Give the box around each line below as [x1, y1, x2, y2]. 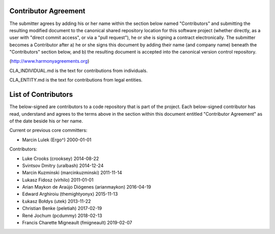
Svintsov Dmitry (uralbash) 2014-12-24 [22, 162, 104, 168]
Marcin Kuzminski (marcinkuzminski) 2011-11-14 [22, 170, 122, 176]
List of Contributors [9, 90, 73, 99]
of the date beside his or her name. [9, 118, 84, 124]
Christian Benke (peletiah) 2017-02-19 [22, 205, 102, 212]
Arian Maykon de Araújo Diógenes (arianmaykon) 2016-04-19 [22, 184, 151, 190]
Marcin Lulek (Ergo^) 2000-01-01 [22, 137, 92, 143]
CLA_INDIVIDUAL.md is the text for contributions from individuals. [9, 67, 148, 73]
